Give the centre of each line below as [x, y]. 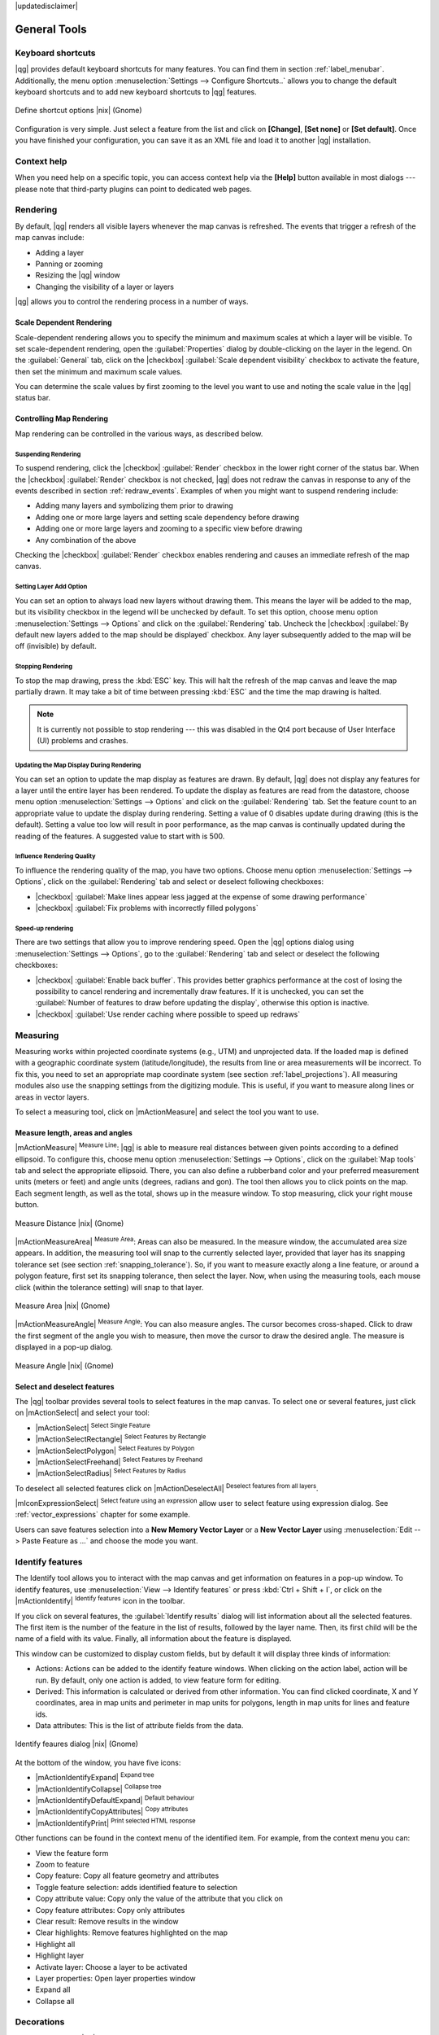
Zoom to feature [62, 1864]
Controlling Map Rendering [62, 418]
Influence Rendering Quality [55, 856]
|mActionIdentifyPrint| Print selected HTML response [115, 1822]
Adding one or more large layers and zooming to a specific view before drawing [169, 528]
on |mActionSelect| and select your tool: [83, 1413]
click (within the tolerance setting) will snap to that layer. [109, 1287]
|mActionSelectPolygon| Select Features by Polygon [115, 1450]
